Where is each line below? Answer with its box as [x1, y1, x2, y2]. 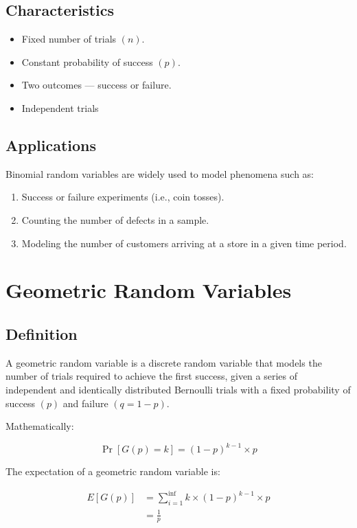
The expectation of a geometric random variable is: [5, 464, 220, 479]
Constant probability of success [21, 54, 153, 69]
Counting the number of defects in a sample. [21, 212, 209, 227]
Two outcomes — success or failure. [21, 78, 172, 92]
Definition [5, 323, 78, 344]
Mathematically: [5, 419, 74, 433]
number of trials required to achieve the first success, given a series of [5, 369, 297, 383]
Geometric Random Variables [5, 276, 292, 304]
